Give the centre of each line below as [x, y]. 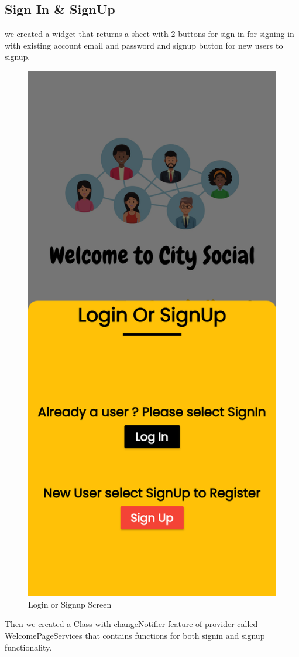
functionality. [28, 647]
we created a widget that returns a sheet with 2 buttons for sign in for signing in [149, 34]
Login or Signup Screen [70, 604]
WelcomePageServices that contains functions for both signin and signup [135, 635]
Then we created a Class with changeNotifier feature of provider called [131, 624]
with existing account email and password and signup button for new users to [144, 45]
